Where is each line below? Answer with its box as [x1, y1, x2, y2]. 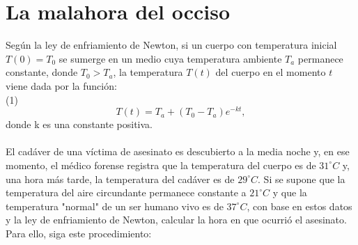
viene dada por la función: [6, 78, 117, 93]
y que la [272, 185, 307, 200]
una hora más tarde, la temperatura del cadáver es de [6, 171, 235, 186]
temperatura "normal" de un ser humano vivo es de [6, 198, 224, 213]
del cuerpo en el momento [215, 65, 326, 79]
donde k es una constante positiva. [6, 117, 153, 132]
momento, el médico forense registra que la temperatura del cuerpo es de [6, 157, 316, 172]
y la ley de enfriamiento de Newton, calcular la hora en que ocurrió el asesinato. [6, 212, 347, 227]
